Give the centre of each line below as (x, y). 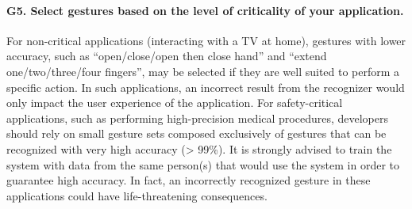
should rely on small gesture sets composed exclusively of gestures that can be (196, 133)
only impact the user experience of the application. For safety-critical (175, 103)
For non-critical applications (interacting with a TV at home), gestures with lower (206, 40)
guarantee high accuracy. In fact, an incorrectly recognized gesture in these (189, 180)
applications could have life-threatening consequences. (137, 195)
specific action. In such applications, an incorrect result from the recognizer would (206, 87)
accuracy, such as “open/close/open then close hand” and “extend (167, 56)
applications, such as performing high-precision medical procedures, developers (197, 118)
